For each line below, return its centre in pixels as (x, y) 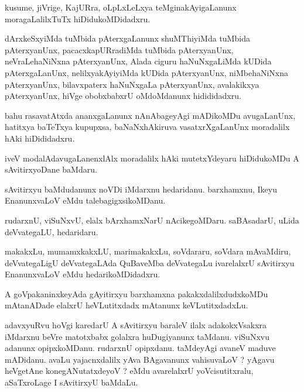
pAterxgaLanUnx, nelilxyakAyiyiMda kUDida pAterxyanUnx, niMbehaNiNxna (146, 72)
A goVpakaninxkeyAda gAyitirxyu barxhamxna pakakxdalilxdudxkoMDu (136, 293)
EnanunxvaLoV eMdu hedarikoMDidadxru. (83, 274)
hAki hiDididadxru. (40, 138)
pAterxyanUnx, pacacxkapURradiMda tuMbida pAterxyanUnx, (119, 49)
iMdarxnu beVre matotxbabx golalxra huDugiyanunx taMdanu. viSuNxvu (137, 336)
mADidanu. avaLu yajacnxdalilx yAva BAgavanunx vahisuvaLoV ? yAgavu (140, 359)
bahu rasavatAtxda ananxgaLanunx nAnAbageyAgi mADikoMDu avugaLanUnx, (150, 115)
